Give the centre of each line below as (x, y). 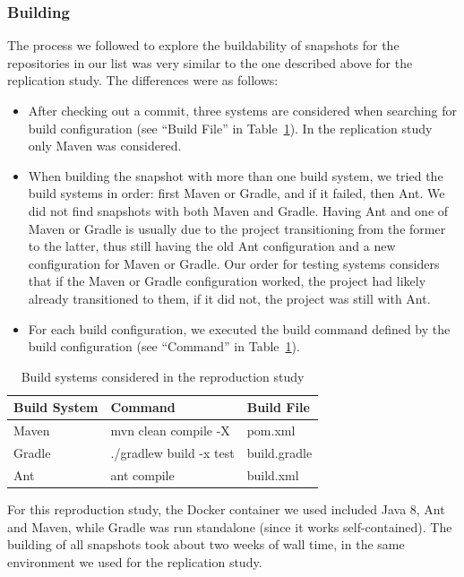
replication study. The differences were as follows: (143, 80)
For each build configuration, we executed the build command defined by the (239, 328)
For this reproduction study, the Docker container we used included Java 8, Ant (226, 508)
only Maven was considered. (105, 146)
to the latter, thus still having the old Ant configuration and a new (212, 246)
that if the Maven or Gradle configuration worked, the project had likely (227, 281)
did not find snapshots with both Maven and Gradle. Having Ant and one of (238, 210)
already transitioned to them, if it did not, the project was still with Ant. (229, 298)
